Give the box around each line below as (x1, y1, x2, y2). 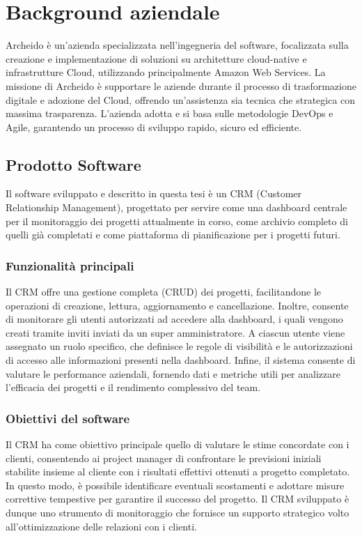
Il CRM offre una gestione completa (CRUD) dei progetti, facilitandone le (6, 284, 321, 299)
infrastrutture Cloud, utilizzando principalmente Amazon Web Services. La (6, 65, 326, 79)
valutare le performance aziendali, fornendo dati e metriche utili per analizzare (6, 366, 340, 381)
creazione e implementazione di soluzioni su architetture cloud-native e (6, 51, 307, 66)
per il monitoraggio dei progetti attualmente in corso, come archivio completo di (6, 213, 348, 228)
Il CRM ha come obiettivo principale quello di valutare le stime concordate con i (6, 437, 349, 452)
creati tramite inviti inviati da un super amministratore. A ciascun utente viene (6, 325, 345, 339)
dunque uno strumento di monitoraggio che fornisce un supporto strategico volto (6, 505, 349, 520)
